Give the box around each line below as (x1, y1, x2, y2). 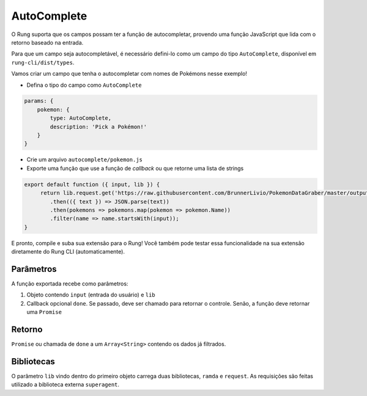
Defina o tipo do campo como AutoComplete (26, 81, 142, 89)
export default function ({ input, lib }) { (24, 181, 160, 188)
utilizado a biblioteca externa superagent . (11, 381, 119, 388)
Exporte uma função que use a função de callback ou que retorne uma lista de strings (26, 164, 244, 172)
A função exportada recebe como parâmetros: (11, 280, 128, 287)
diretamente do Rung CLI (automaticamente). (11, 248, 125, 255)
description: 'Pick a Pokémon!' (50, 123, 147, 130)
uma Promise (26, 309, 62, 316)
